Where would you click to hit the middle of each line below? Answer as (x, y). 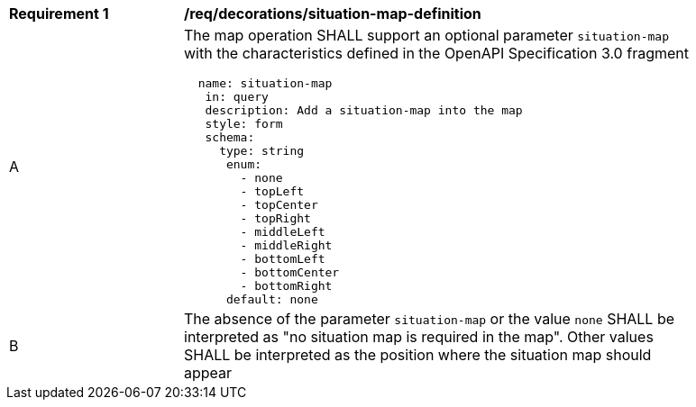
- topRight (275, 218)
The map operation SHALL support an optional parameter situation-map (426, 35)
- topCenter (279, 205)
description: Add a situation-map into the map (364, 110)
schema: (230, 137)
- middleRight (286, 245)
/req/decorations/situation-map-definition (333, 14)
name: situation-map (265, 83)
